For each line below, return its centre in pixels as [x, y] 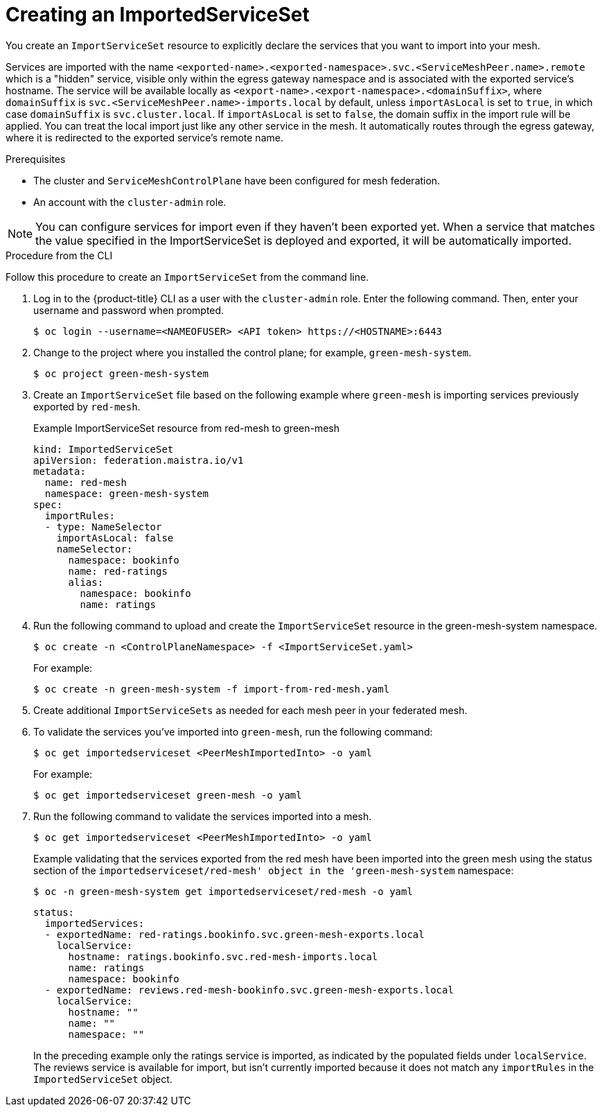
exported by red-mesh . [87, 406]
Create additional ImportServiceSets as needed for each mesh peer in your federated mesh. [250, 710]
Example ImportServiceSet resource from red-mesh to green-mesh [187, 428]
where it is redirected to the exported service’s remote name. [144, 137]
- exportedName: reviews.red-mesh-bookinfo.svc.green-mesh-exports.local [249, 990]
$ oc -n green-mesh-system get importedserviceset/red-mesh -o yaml [223, 891]
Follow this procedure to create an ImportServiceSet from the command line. [187, 277]
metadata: [60, 471]
